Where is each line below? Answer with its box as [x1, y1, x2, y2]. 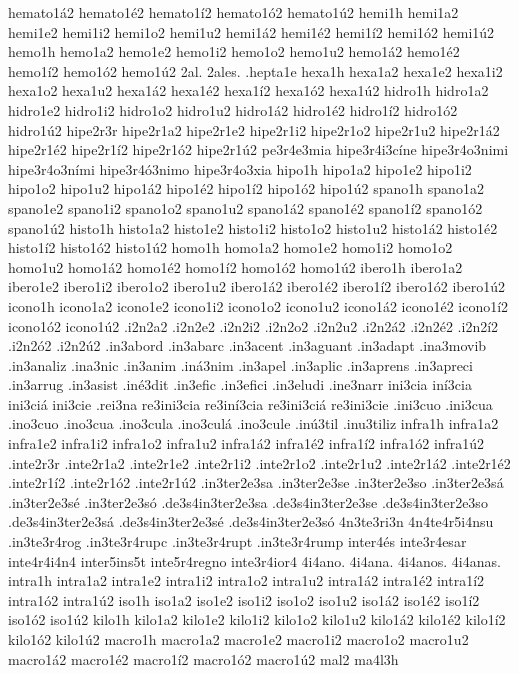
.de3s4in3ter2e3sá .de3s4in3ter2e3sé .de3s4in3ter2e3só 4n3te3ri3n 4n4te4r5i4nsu [8, 511, 494, 532]
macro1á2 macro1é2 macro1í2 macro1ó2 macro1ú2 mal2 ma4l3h [8, 648, 399, 669]
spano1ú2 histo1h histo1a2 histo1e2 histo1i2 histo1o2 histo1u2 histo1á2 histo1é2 [8, 217, 498, 238]
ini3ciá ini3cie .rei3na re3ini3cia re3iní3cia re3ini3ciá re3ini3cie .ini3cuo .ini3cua [8, 393, 493, 414]
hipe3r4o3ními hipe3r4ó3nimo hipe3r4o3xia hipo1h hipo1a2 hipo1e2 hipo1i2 [8, 158, 472, 179]
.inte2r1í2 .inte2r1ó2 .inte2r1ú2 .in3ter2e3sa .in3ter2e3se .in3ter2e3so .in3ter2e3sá [8, 472, 504, 493]
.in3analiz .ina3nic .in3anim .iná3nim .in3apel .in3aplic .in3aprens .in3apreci [8, 354, 473, 375]
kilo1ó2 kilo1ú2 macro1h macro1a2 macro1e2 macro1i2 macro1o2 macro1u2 [8, 629, 469, 649]
